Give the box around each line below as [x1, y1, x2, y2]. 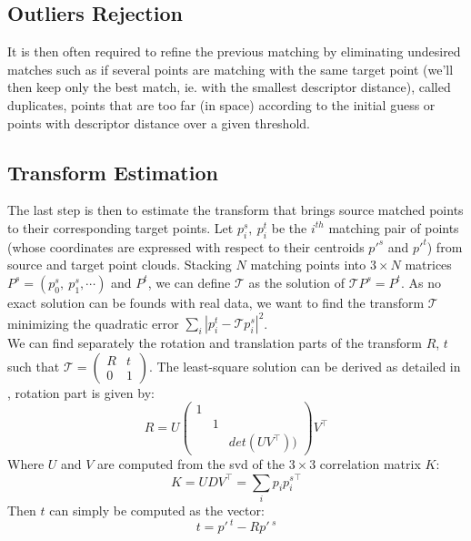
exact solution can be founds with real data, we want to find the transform [7, 292, 425, 311]
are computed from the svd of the [97, 454, 285, 474]
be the [271, 218, 307, 237]
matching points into [250, 255, 366, 274]
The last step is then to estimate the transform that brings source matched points [7, 200, 464, 219]
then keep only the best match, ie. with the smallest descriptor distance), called [7, 77, 451, 97]
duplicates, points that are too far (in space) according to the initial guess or [7, 95, 436, 114]
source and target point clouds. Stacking [7, 255, 232, 274]
